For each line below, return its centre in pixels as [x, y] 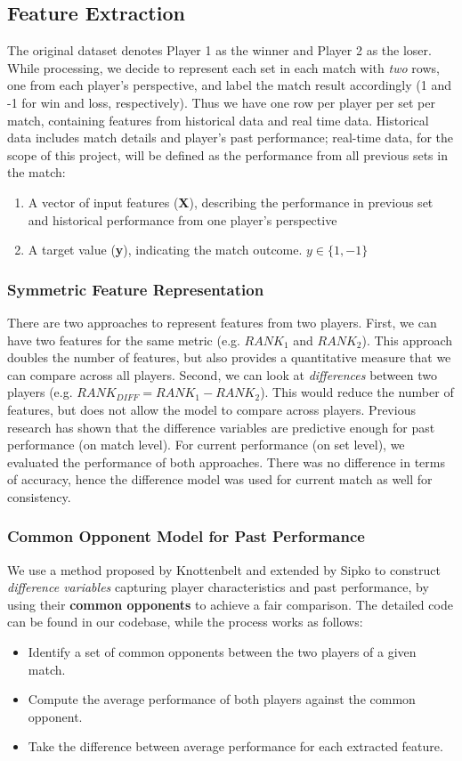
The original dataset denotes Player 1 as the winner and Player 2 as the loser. [219, 50]
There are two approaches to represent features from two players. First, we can [222, 322]
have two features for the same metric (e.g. [124, 340]
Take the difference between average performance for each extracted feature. [235, 746]
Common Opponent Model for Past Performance [186, 536]
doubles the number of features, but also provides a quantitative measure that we [229, 357]
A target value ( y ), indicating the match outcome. [165, 250]
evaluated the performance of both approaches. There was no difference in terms [226, 461]
